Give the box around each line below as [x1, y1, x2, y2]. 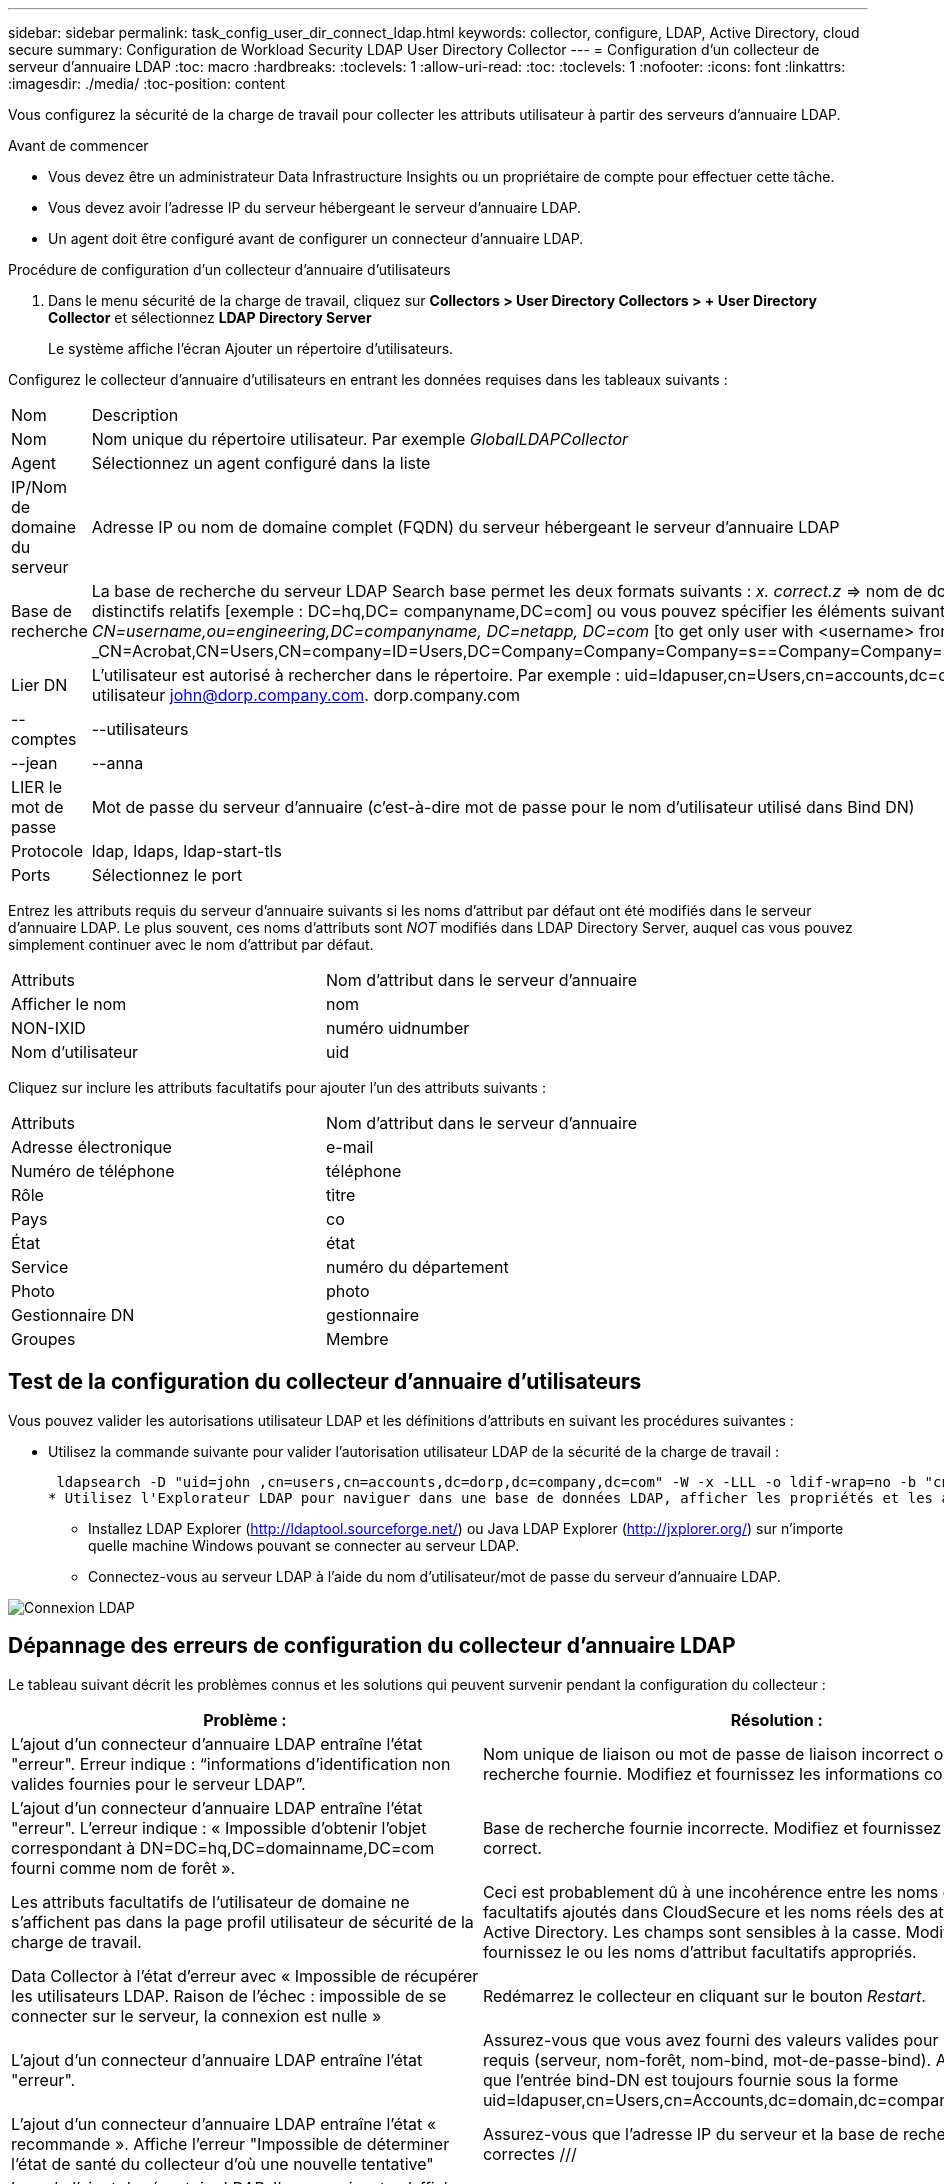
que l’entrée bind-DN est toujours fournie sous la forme [482, 2069, 899, 2090]
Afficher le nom [11, 994, 127, 1014]
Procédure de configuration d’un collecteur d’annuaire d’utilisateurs [8, 261, 451, 278]
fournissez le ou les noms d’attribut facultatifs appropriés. [482, 1941, 917, 1962]
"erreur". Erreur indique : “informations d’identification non [11, 1753, 451, 1774]
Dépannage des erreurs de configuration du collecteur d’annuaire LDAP [8, 1633, 736, 1659]
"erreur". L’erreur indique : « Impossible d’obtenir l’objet [11, 1817, 427, 1838]
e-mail [326, 1137, 374, 1157]
